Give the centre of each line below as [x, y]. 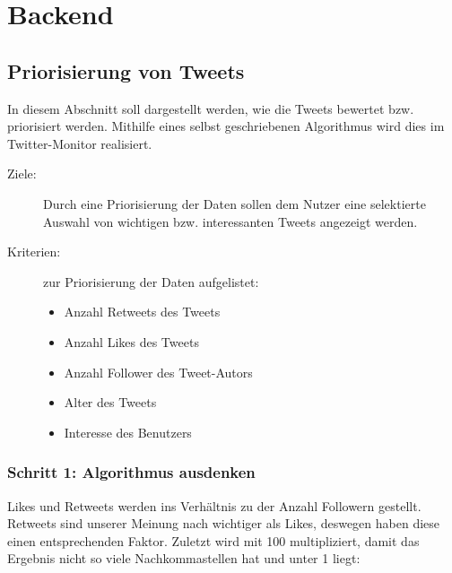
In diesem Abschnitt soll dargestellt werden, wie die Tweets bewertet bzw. [211, 108]
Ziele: [22, 174]
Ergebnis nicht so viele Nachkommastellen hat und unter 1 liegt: [184, 558]
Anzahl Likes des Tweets [131, 341]
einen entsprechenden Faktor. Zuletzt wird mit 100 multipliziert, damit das [213, 540]
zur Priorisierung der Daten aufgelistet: [151, 281]
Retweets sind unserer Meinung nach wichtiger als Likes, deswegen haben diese [224, 523]
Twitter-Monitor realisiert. [80, 143]
